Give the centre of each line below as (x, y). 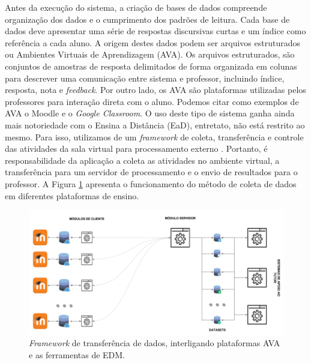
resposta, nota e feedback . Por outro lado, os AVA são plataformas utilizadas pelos (155, 90)
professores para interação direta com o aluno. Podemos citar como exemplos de (152, 101)
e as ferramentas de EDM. (77, 354)
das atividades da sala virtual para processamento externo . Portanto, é (136, 148)
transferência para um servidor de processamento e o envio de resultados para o (151, 172)
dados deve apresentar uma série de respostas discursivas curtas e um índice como (155, 31)
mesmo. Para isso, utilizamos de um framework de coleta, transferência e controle (154, 136)
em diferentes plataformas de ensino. (72, 195)
